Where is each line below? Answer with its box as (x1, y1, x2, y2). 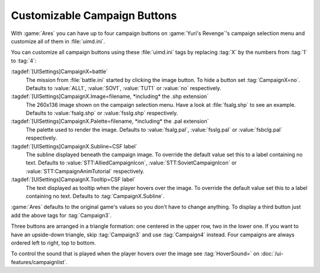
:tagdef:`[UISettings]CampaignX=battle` (11, 68, 108, 75)
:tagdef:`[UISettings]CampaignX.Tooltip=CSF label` (11, 176, 136, 183)
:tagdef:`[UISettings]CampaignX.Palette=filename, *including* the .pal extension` (11, 118, 209, 125)
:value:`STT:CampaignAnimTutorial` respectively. (25, 167, 145, 174)
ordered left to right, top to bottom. (11, 239, 96, 246)
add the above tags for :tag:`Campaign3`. (11, 211, 112, 219)
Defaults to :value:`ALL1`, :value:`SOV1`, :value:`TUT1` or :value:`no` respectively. (25, 84, 222, 91)
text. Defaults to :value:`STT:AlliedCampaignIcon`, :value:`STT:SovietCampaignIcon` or (25, 159, 237, 166)
